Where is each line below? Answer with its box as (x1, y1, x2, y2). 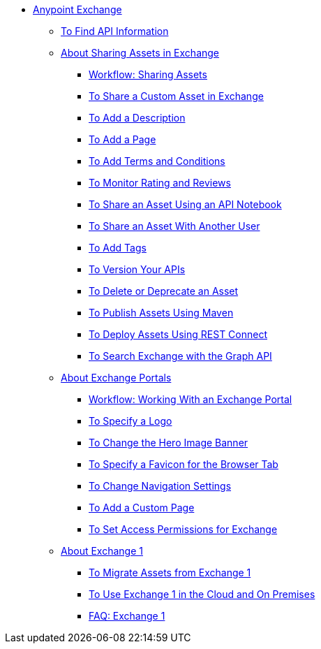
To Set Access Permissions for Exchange (89, 523, 278, 535)
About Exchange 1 (61, 545, 143, 557)
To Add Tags (89, 242, 147, 254)
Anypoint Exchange (33, 3, 122, 15)
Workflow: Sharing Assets (89, 68, 207, 80)
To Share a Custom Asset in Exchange (89, 90, 264, 102)
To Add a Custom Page (89, 502, 195, 513)
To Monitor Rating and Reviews (89, 177, 231, 189)
